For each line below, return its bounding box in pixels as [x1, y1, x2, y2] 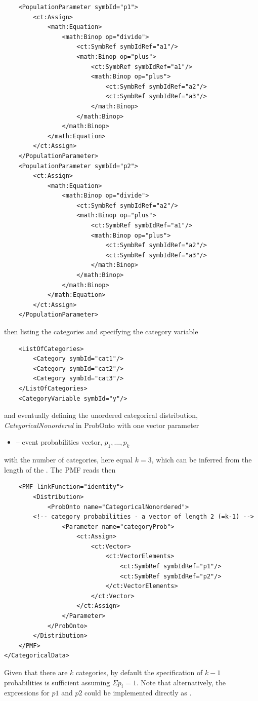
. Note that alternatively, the [136, 677, 226, 687]
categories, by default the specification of [76, 667, 203, 678]
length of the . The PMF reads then [4, 464, 116, 475]
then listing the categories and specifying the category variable [4, 326, 198, 336]
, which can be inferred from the [151, 454, 252, 465]
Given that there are [4, 667, 68, 678]
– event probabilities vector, [16, 437, 102, 447]
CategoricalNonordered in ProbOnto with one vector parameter [4, 419, 199, 430]
